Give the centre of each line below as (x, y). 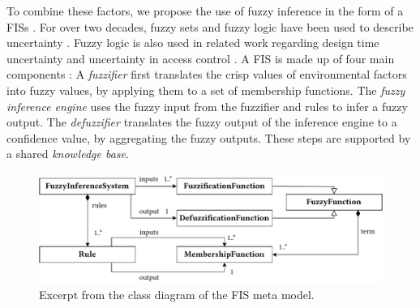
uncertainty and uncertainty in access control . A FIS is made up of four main (201, 58)
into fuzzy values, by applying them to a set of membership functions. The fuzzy (206, 90)
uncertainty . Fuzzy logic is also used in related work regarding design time (193, 43)
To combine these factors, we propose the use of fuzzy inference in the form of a (205, 11)
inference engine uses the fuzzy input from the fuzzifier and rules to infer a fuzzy (207, 106)
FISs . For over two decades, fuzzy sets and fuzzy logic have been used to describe (210, 26)
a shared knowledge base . (68, 154)
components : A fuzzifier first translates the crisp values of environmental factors (207, 74)
